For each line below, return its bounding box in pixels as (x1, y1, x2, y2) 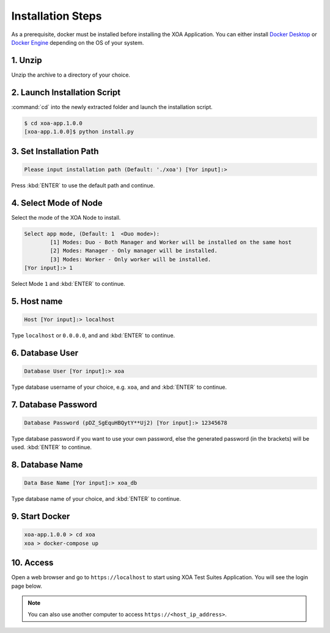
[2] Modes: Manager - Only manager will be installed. (50, 247, 218, 254)
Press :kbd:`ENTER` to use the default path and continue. (11, 181, 155, 189)
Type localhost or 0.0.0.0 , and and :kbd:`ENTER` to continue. (11, 332, 175, 339)
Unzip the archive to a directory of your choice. (11, 71, 131, 78)
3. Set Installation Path (11, 146, 99, 156)
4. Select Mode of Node (11, 198, 103, 208)
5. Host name (11, 296, 63, 306)
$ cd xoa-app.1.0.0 (24, 119, 82, 127)
